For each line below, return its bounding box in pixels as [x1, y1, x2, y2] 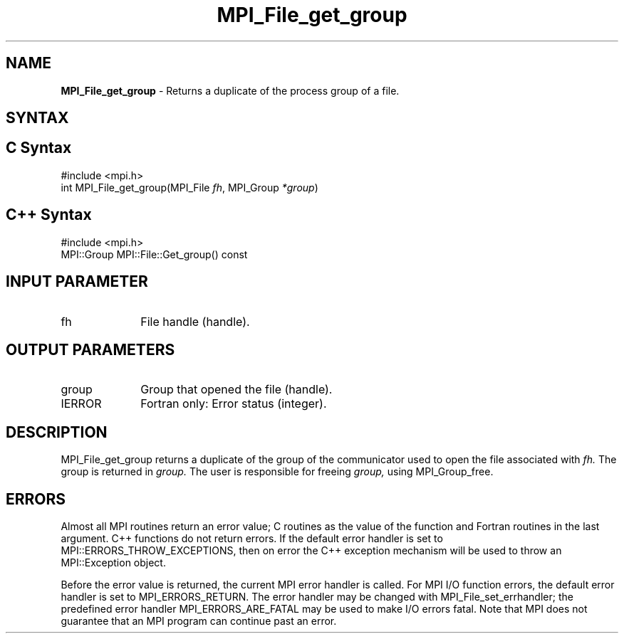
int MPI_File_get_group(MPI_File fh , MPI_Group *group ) [61, 181, 318, 194]
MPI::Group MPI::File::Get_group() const [61, 248, 248, 260]
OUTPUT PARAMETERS [6, 340, 175, 359]
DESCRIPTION [6, 423, 108, 441]
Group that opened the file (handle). [140, 382, 333, 397]
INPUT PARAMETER [6, 273, 148, 291]
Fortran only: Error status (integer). [140, 396, 327, 411]
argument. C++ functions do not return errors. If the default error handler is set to [61, 532, 443, 545]
